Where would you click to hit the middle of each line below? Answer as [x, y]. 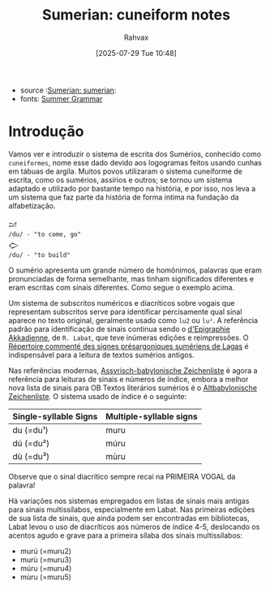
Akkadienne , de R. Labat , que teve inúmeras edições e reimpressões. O [129, 337]
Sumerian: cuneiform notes [136, 15]
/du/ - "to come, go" [45, 234]
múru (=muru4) [46, 568]
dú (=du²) [31, 443]
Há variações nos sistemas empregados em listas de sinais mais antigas [129, 501]
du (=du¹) [30, 430]
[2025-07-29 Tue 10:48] [136, 53]
